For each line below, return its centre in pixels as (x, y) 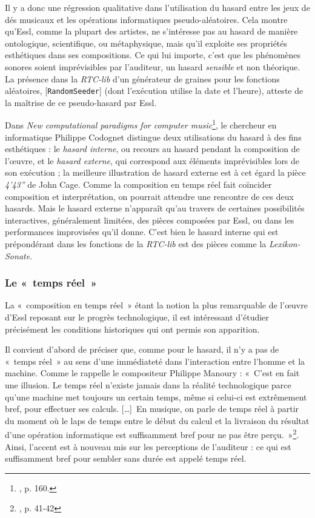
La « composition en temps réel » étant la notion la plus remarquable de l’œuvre (156, 305)
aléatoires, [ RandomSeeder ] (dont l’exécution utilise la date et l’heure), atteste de (154, 91)
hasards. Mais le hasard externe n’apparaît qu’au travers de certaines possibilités (155, 208)
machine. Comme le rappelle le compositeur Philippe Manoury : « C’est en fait (152, 373)
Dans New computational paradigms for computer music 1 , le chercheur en (141, 124)
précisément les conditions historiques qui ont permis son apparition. (132, 329)
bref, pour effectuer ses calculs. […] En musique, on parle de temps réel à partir (152, 409)
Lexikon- (284, 244)
